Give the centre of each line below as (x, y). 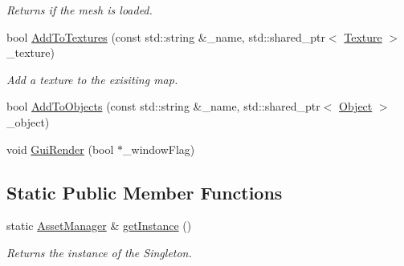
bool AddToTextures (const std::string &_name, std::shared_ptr (166, 36)
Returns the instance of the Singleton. (99, 252)
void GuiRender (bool (60, 149)
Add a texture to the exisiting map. (92, 79)
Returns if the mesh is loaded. (80, 10)
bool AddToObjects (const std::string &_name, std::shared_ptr (163, 106)
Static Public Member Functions (145, 192)
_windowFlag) (159, 149)
